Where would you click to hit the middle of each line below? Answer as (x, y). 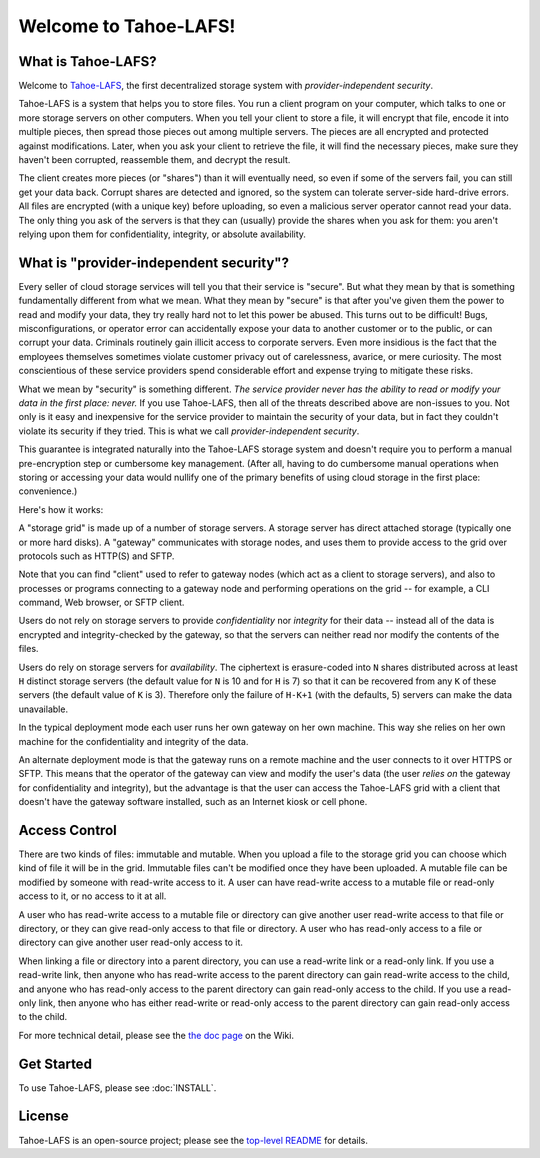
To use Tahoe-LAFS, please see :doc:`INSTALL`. (117, 1087)
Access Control (67, 830)
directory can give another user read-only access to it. (131, 942)
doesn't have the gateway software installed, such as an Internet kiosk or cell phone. (193, 802)
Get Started (55, 1063)
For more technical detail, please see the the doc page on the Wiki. (156, 1035)
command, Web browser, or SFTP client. (101, 602)
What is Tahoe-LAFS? (87, 61)
